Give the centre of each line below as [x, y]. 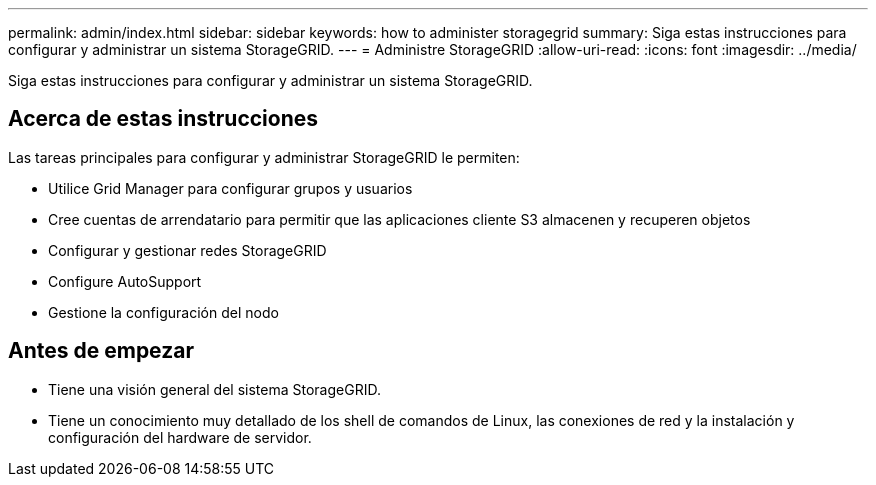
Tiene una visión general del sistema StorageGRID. [214, 389]
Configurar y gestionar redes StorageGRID [187, 250]
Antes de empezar [101, 351]
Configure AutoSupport [125, 281]
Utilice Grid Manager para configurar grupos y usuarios [230, 188]
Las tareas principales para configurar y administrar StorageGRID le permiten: [264, 157]
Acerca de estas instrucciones [163, 119]
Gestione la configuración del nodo [163, 312]
